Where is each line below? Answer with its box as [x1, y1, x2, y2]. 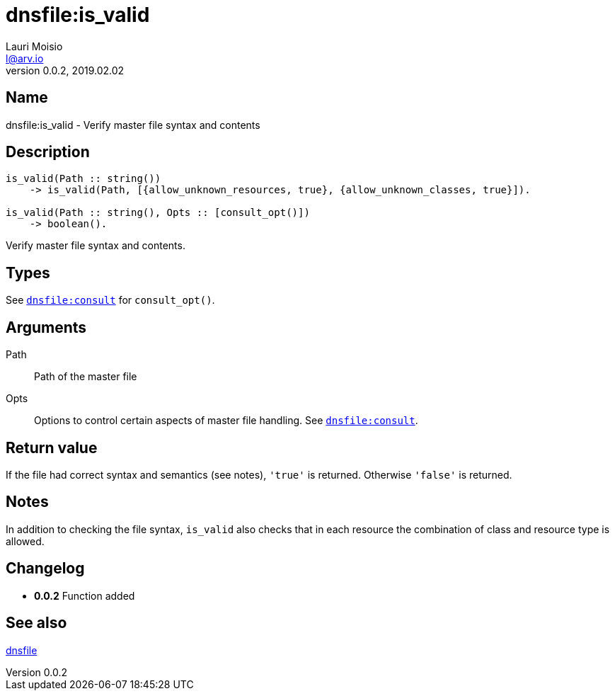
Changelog [6, 559, 85, 578]
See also [6, 614, 67, 632]
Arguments [6, 318, 87, 336]
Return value [6, 438, 98, 457]
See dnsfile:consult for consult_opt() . [6, 294, 215, 307]
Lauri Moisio [6, 40, 63, 52]
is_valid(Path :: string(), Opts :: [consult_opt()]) [6, 207, 310, 219]
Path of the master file [34, 370, 137, 383]
